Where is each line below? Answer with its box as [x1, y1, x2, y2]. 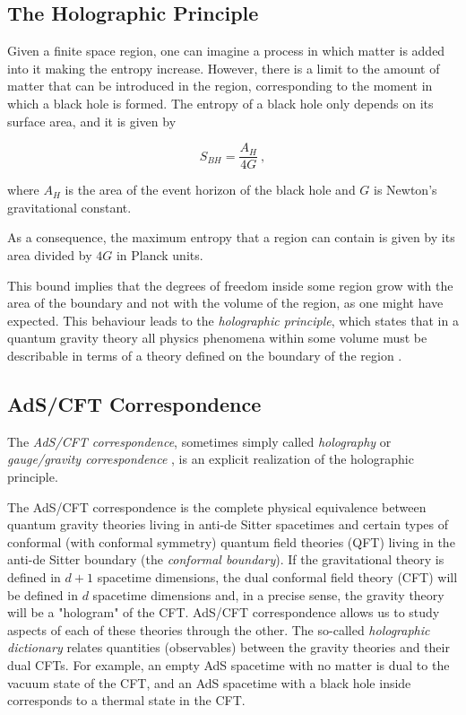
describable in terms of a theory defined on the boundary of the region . [7, 345, 402, 364]
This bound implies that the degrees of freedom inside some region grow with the [7, 275, 453, 294]
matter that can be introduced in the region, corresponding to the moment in [7, 76, 433, 95]
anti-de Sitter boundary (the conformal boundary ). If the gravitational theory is [7, 550, 444, 569]
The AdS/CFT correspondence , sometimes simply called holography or [7, 432, 392, 450]
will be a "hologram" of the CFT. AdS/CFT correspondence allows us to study [7, 603, 440, 622]
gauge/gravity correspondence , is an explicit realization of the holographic [7, 449, 414, 468]
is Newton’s [374, 180, 437, 199]
